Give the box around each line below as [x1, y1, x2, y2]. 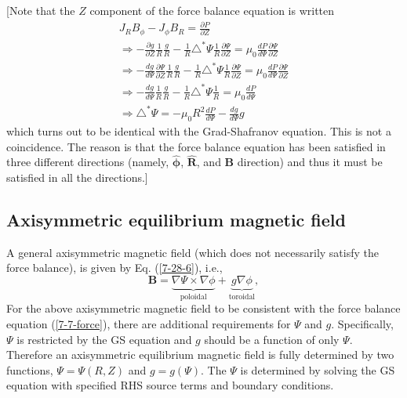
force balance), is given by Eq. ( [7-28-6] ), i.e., [6, 259, 223, 276]
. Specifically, [331, 315, 394, 331]
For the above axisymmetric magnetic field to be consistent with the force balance [6, 300, 401, 317]
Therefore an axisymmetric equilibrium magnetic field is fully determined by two [6, 346, 394, 363]
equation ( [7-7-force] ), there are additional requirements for [6, 315, 291, 331]
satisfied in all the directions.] [6, 168, 148, 185]
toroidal [228, 292, 256, 301]
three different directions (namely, [6, 154, 169, 170]
